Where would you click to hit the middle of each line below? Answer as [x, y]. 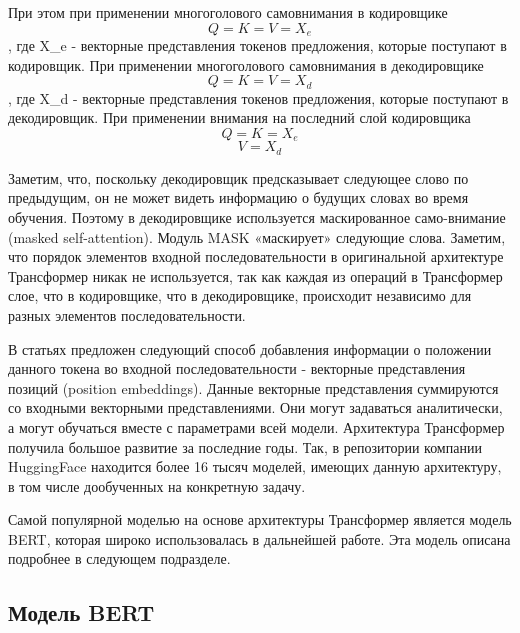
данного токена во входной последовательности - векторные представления [237, 368]
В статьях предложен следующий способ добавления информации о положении [250, 348]
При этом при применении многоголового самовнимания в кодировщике [228, 12]
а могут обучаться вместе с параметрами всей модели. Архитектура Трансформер [256, 426]
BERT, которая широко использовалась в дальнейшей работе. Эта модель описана [259, 538]
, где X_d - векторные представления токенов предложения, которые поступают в [258, 97]
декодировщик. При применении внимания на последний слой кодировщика [239, 117]
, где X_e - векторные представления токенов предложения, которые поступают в [257, 45]
